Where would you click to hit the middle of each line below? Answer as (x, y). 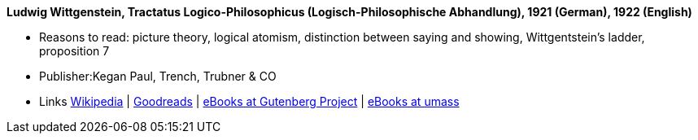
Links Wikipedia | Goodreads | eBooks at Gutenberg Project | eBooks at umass (249, 101)
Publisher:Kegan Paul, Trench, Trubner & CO (158, 76)
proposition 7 (74, 51)
